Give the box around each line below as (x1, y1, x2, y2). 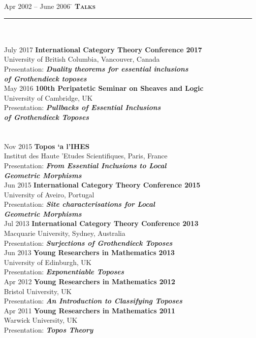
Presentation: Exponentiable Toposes (4, 266, 124, 277)
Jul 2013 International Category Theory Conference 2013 (4, 218, 198, 228)
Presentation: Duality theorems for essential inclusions (4, 63, 189, 74)
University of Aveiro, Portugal (4, 189, 95, 199)
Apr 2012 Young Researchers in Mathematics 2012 (4, 276, 175, 287)
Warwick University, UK (4, 315, 78, 325)
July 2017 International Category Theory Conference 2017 (4, 44, 202, 54)
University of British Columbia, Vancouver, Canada (4, 54, 160, 64)
